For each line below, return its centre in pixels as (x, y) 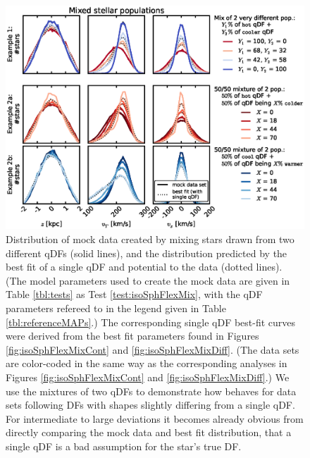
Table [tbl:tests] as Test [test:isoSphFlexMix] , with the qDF (134, 294)
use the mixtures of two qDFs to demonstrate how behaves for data (151, 391)
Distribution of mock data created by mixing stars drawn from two (150, 239)
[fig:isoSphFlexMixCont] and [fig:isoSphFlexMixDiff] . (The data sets (153, 349)
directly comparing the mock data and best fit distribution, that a (149, 432)
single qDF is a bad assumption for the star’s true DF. (124, 446)
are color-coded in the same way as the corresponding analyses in (147, 363)
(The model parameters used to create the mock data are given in (148, 280)
